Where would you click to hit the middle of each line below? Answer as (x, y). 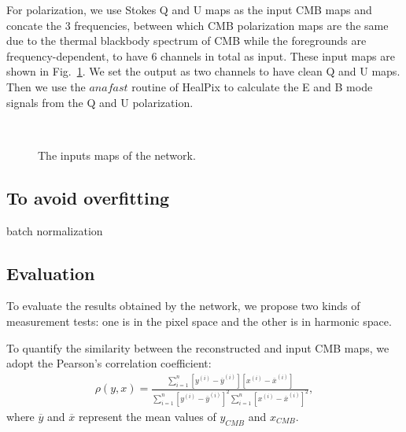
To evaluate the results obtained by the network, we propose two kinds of (183, 306)
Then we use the (46, 86)
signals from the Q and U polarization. (100, 102)
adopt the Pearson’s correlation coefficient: (109, 363)
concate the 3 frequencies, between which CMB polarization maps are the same (197, 25)
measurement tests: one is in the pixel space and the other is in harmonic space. (199, 321)
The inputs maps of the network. (117, 155)
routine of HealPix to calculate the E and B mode (252, 86)
